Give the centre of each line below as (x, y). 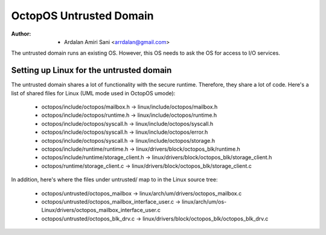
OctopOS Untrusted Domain (82, 16)
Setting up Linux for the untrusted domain (91, 70)
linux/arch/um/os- (204, 201)
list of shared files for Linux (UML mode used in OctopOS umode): (93, 93)
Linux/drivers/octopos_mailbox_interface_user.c (101, 210)
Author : (21, 34)
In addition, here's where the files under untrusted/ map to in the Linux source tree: (114, 180)
